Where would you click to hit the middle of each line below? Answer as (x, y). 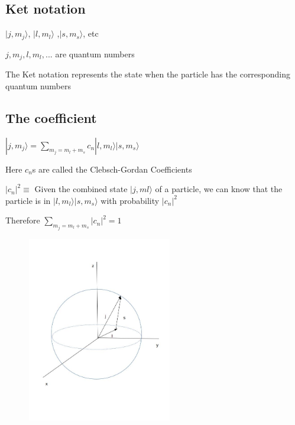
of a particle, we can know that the (219, 189)
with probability (130, 200)
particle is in (28, 200)
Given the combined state (81, 189)
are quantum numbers (95, 53)
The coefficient (51, 117)
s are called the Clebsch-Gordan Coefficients (112, 169)
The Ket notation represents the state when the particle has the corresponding (148, 74)
